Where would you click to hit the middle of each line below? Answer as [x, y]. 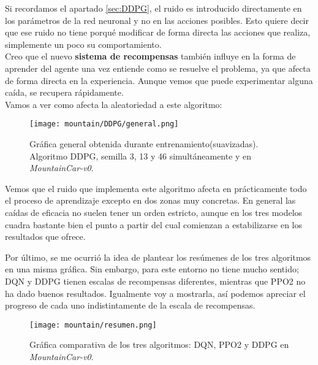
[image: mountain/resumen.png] [93, 325]
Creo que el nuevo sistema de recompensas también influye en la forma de [150, 56]
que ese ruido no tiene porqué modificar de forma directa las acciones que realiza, [158, 32]
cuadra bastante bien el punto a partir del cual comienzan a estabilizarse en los [154, 224]
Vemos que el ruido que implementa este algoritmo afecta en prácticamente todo [156, 188]
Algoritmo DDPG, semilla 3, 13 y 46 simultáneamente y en [141, 156]
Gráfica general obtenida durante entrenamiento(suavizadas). [144, 144]
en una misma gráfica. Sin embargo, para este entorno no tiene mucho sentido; [152, 269]
